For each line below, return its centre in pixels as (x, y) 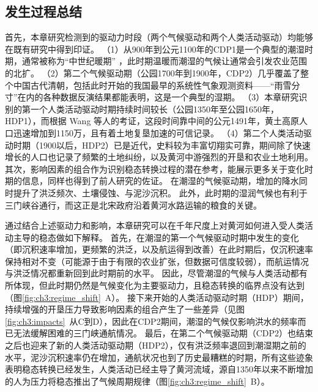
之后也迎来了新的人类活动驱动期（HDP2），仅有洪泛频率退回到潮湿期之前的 (156, 345)
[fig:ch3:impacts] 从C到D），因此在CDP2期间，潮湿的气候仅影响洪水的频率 (151, 321)
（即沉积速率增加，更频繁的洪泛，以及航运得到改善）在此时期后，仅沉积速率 (159, 249)
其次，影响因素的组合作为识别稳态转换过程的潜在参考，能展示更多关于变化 (155, 168)
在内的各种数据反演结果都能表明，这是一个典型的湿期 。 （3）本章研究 (158, 97)
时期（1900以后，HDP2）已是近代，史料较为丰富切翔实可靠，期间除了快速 (162, 145)
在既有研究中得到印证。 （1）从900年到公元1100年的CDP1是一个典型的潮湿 (155, 49)
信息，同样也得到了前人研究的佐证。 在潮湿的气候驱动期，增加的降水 (160, 181)
